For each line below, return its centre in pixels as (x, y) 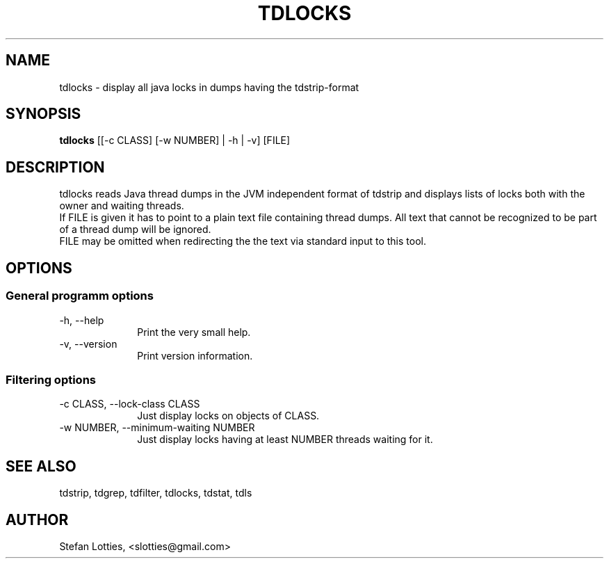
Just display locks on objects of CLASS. (228, 416)
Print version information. (195, 355)
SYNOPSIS (43, 114)
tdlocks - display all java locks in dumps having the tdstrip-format (209, 87)
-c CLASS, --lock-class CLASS (130, 404)
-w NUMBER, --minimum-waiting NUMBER (157, 428)
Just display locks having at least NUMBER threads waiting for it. (285, 440)
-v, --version (88, 344)
